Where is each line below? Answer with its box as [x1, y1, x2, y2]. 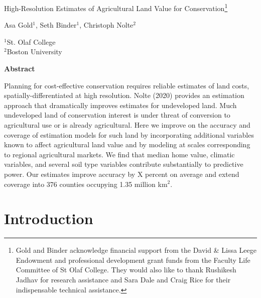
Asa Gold [4, 20, 33, 30]
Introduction [4, 208, 93, 229]
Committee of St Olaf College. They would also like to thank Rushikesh [16, 264, 236, 275]
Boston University [7, 46, 62, 57]
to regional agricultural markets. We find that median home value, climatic [4, 149, 235, 159]
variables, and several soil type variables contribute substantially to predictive [4, 159, 243, 169]
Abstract [4, 63, 35, 74]
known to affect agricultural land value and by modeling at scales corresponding [4, 139, 250, 150]
